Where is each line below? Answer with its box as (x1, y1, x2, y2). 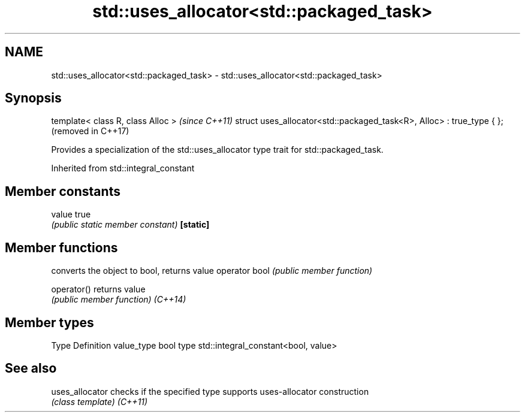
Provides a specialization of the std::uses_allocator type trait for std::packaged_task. (51, 144, 384, 155)
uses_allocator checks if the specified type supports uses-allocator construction (51, 386, 369, 397)
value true (51, 209, 91, 220)
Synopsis (5, 90, 62, 106)
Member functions (5, 240, 118, 255)
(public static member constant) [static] (51, 219, 210, 230)
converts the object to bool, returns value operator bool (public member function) (51, 265, 373, 276)
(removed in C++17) (51, 126, 129, 137)
